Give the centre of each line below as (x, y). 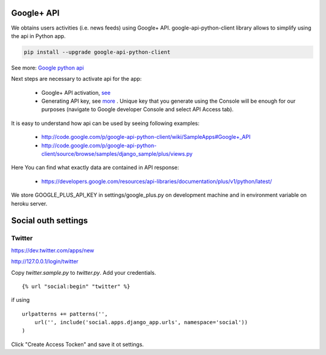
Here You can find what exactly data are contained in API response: (95, 168)
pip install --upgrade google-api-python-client (97, 52)
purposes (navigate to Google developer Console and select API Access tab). (137, 109)
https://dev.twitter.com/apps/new (53, 250)
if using (21, 300)
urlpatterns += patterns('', (65, 314)
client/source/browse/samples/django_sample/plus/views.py (117, 154)
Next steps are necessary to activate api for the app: (76, 79)
